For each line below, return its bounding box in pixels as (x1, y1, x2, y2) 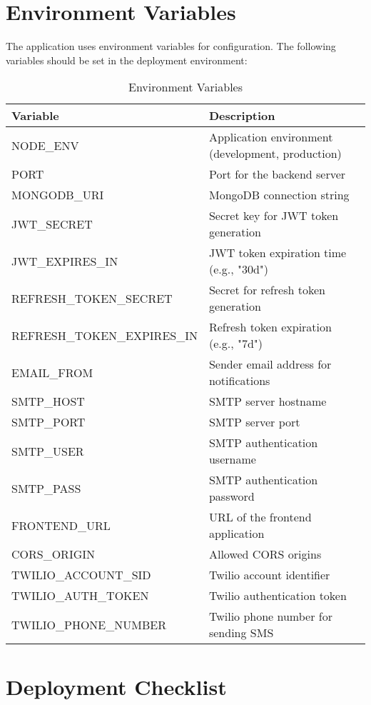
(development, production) (208, 145, 342, 162)
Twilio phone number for (208, 608, 332, 625)
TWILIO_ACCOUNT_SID (11, 566, 151, 584)
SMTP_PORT (11, 414, 86, 431)
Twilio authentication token (208, 587, 347, 604)
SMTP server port (208, 414, 300, 431)
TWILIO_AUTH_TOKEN (11, 587, 149, 604)
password (208, 488, 255, 505)
